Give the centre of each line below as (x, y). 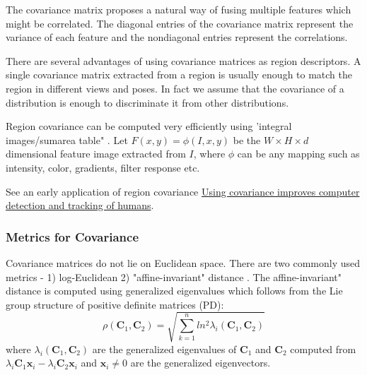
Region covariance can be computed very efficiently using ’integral (149, 126)
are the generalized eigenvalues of (164, 349)
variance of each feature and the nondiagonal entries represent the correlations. (177, 37)
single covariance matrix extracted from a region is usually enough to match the (179, 75)
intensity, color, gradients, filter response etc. (103, 167)
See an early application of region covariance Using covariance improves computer (183, 191)
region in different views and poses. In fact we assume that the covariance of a (175, 88)
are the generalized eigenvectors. (200, 363)
